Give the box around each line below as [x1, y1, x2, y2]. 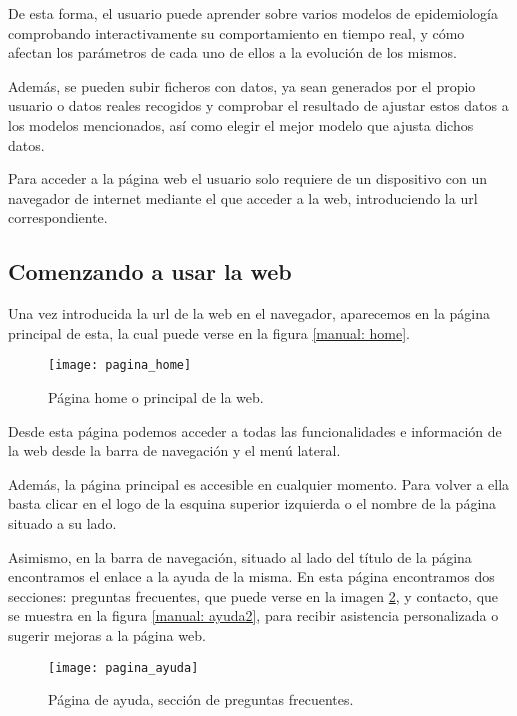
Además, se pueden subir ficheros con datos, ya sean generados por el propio [8, 75, 476, 96]
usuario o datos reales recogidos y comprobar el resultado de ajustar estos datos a [8, 95, 509, 116]
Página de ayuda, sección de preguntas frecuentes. [48, 689, 354, 710]
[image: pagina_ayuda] [48, 660, 199, 675]
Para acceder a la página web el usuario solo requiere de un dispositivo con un [8, 168, 488, 189]
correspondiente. [8, 207, 108, 228]
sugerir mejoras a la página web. [8, 624, 206, 645]
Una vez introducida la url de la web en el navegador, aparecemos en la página [8, 303, 491, 324]
